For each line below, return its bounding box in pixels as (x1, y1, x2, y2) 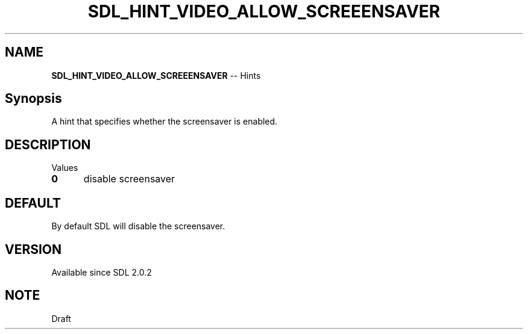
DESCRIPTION (5, 137, 91, 152)
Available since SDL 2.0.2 (51, 267, 152, 277)
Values (51, 162, 78, 173)
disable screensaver (83, 173, 175, 185)
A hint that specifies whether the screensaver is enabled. (51, 116, 278, 127)
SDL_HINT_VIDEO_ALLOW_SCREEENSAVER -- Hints (51, 70, 261, 81)
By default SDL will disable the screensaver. (51, 221, 225, 232)
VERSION (5, 241, 62, 257)
